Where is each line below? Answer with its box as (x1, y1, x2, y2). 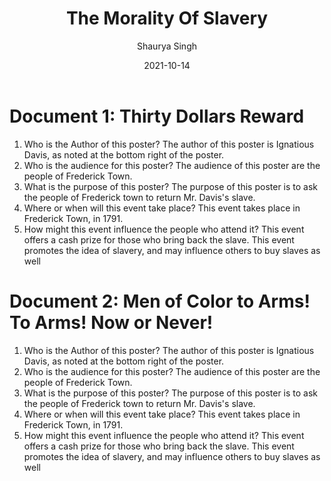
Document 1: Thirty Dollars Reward (9, 105, 305, 127)
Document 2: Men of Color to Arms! (9, 290, 311, 312)
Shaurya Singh (137, 40, 197, 52)
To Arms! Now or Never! (9, 311, 214, 334)
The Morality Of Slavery (65, 7, 269, 30)
